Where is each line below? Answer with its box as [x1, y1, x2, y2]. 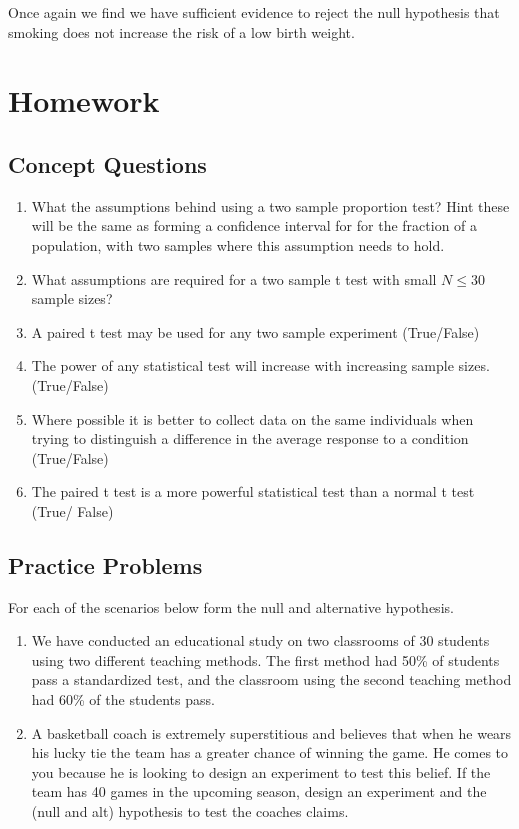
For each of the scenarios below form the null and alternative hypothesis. [8, 596, 454, 617]
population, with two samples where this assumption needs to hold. [31, 234, 445, 255]
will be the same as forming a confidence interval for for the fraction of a [31, 215, 478, 236]
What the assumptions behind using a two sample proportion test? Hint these [31, 195, 510, 216]
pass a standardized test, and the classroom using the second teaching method [31, 669, 512, 690]
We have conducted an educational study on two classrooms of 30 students [31, 630, 490, 651]
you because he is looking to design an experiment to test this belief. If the [31, 761, 491, 782]
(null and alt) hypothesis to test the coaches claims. [31, 801, 349, 822]
